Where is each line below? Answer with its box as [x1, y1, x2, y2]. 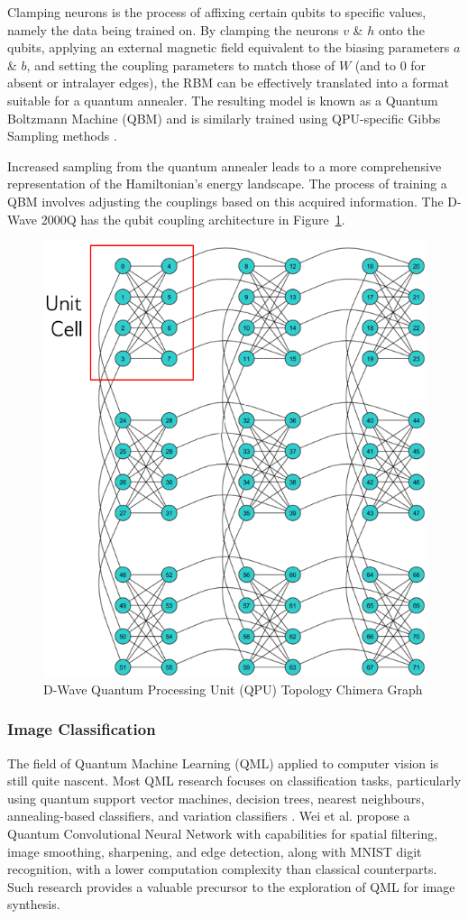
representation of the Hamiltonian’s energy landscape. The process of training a [7, 174, 447, 193]
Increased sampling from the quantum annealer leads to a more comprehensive [7, 156, 442, 175]
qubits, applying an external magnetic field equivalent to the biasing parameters [7, 38, 450, 57]
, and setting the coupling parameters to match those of [26, 55, 335, 74]
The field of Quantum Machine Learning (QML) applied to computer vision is [7, 753, 439, 772]
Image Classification [7, 718, 156, 740]
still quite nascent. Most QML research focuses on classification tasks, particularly [7, 771, 462, 790]
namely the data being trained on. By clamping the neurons [7, 20, 339, 39]
